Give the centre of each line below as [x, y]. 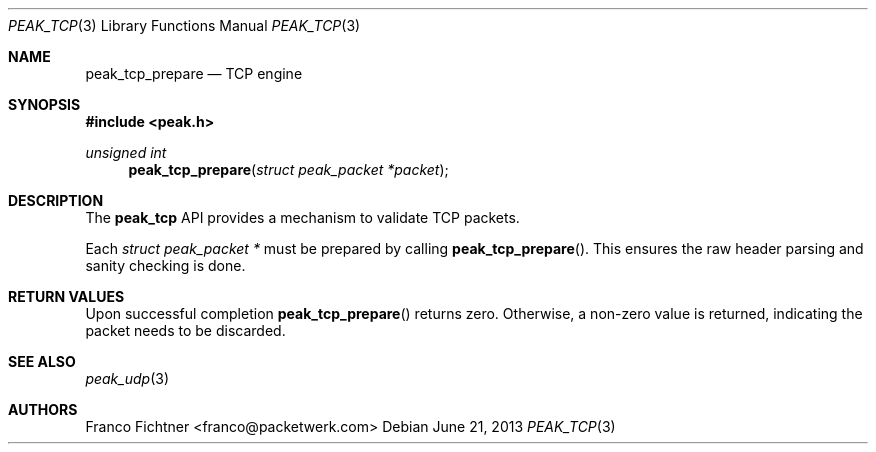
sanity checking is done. [165, 265]
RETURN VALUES [66, 296]
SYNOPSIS [44, 104]
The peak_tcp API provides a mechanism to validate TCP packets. [302, 217]
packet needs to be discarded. [185, 330]
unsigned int [126, 152]
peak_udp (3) [127, 378]
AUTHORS [43, 409]
